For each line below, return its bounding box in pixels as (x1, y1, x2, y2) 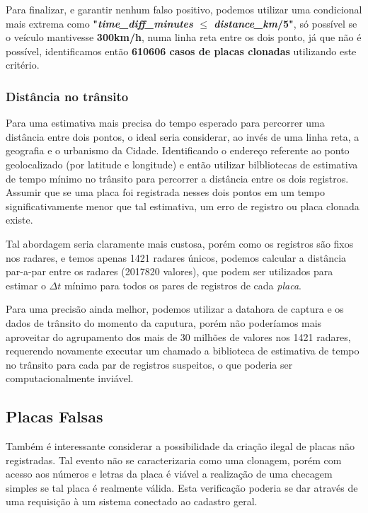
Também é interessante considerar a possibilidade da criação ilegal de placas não (6, 439, 355, 454)
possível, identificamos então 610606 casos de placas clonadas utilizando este (6, 43, 357, 58)
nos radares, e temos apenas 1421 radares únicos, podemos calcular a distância (6, 250, 347, 265)
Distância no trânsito (6, 87, 129, 105)
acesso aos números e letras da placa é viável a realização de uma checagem (6, 466, 333, 481)
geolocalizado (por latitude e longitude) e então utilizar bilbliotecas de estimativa (6, 156, 358, 171)
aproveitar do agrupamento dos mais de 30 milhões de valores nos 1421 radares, (6, 329, 351, 344)
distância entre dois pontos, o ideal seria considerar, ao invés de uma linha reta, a (6, 129, 360, 144)
